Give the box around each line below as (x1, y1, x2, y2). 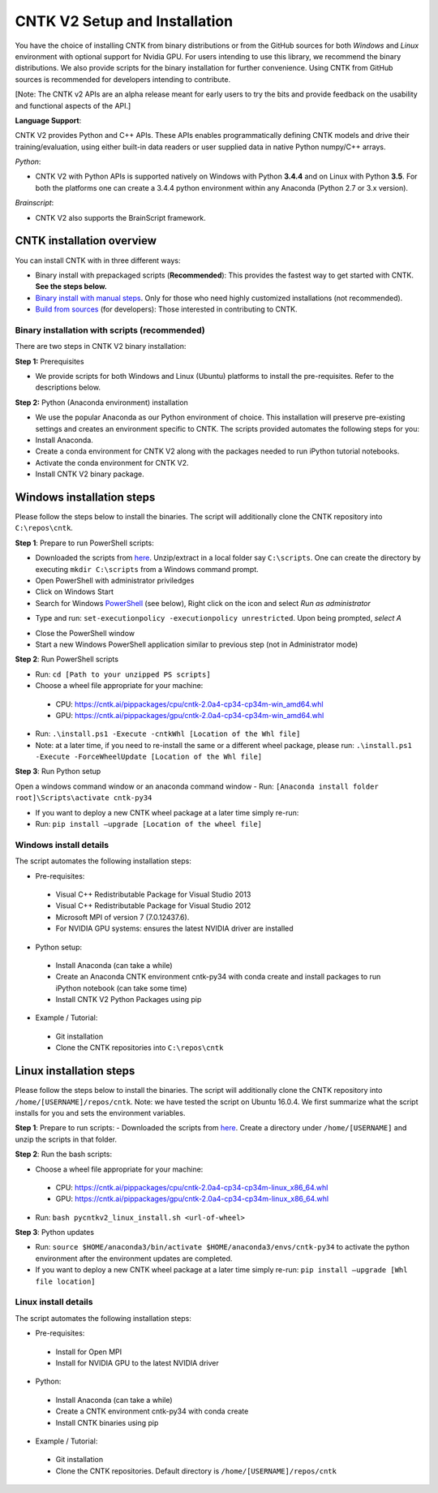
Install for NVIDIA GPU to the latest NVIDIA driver (55, 1357, 219, 1367)
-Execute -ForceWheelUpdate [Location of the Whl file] (35, 752, 263, 762)
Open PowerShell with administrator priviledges (35, 576, 195, 585)
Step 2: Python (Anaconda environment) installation (15, 398, 188, 407)
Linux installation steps (15, 1064, 135, 1078)
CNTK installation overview (15, 234, 157, 247)
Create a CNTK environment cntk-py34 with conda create (55, 1406, 249, 1416)
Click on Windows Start (35, 587, 114, 596)
